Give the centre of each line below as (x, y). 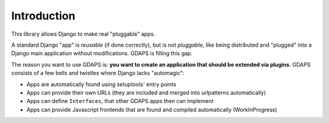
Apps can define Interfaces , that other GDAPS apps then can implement (120, 101)
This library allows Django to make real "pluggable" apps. (83, 34)
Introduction (43, 16)
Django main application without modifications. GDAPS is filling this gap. (102, 53)
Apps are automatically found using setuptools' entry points (101, 84)
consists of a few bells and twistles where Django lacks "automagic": (98, 73)
